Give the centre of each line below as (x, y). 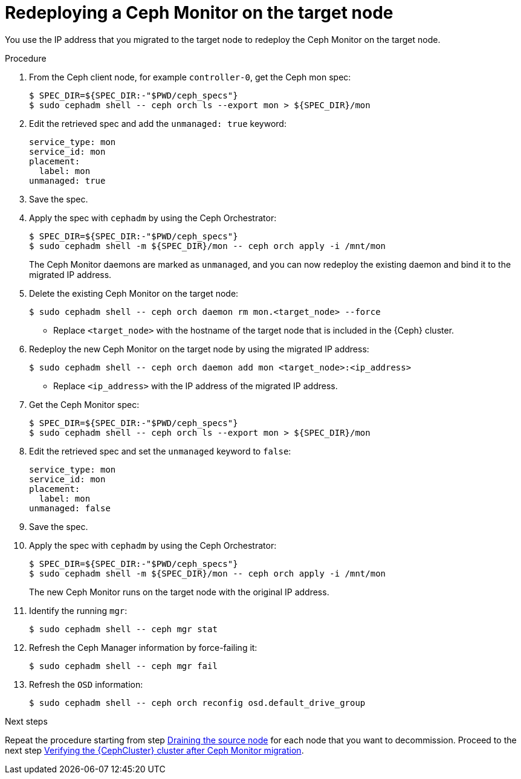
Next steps (26, 721)
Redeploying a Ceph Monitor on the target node (199, 13)
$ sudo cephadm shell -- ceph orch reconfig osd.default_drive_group (197, 703)
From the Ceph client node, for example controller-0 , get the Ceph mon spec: (190, 77)
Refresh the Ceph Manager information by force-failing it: (143, 647)
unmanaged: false (70, 508)
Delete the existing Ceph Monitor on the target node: (134, 293)
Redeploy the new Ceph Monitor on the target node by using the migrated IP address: (199, 349)
